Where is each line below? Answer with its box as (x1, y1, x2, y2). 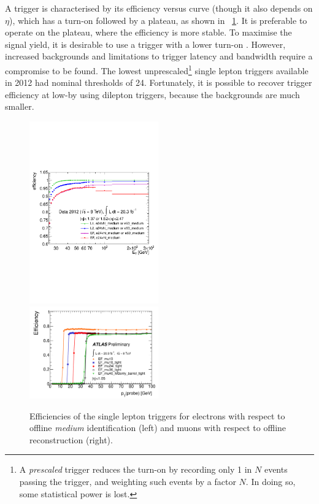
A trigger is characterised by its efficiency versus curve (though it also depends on (5, 2, 313, 14)
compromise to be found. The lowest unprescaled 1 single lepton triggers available (5, 62, 309, 77)
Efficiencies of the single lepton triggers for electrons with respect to (29, 409, 285, 422)
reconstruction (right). (29, 433, 113, 446)
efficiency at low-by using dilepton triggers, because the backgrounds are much (5, 88, 300, 101)
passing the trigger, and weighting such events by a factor (19, 475, 236, 487)
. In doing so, (245, 475, 296, 487)
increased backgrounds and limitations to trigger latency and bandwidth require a (5, 50, 313, 63)
